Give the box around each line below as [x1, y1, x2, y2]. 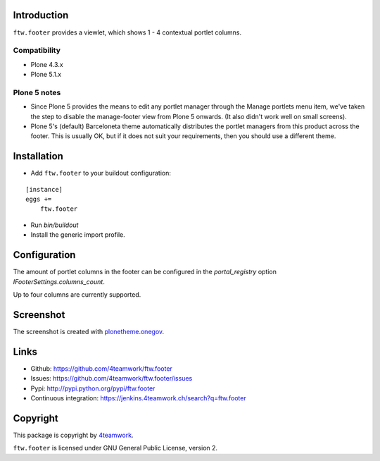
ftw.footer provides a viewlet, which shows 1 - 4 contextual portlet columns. [13, 28, 242, 37]
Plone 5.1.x [30, 70, 62, 79]
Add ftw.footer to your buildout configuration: [30, 169, 172, 178]
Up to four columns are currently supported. [13, 290, 141, 299]
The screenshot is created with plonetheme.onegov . [13, 327, 165, 336]
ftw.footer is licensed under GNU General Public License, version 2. [13, 444, 218, 453]
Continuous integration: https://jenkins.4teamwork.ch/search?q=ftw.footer [30, 393, 246, 402]
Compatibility [13, 46, 61, 56]
